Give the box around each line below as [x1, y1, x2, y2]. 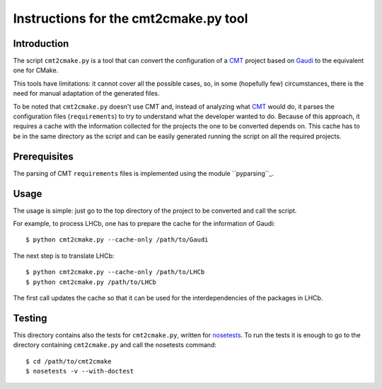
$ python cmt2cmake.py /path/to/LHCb [25, 278, 157, 286]
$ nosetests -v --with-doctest [25, 367, 134, 376]
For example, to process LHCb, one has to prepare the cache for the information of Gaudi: [13, 220, 276, 227]
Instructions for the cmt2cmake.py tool [13, 11, 248, 26]
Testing [13, 312, 47, 324]
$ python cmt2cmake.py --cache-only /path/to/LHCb [25, 268, 205, 276]
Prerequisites [13, 150, 74, 162]
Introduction [13, 38, 69, 50]
